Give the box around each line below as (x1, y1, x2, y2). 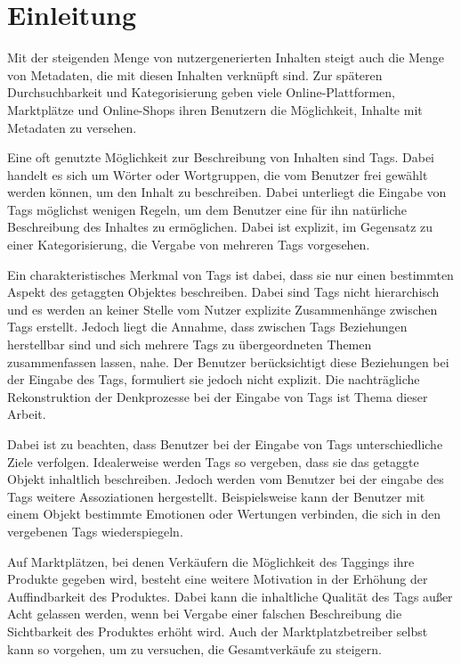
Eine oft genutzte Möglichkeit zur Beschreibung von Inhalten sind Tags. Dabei (7, 148, 435, 167)
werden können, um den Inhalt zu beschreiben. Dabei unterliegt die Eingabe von (7, 183, 447, 201)
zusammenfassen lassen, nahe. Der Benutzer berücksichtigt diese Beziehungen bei (7, 352, 449, 371)
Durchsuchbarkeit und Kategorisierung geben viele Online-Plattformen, (7, 83, 395, 102)
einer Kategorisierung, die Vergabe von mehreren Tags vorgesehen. (7, 235, 370, 254)
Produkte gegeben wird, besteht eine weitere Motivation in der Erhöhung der (7, 570, 428, 588)
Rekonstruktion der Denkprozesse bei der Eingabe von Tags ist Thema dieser (7, 387, 428, 406)
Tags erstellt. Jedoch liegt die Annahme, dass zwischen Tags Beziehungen (7, 317, 408, 336)
